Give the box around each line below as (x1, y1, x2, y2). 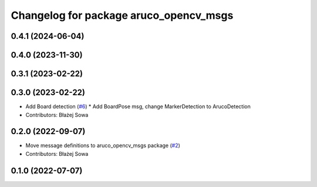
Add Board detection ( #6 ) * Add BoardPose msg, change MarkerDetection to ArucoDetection (25, 103, 251, 110)
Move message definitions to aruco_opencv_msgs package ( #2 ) (25, 142, 180, 149)
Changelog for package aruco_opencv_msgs (11, 9, 234, 22)
